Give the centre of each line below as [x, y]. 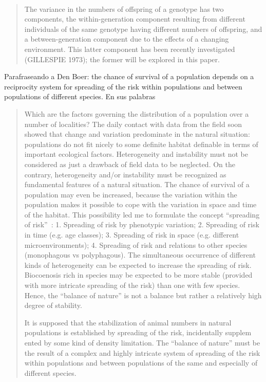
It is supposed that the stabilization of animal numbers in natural [128, 322]
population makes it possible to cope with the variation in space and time [140, 204]
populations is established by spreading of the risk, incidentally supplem [138, 332]
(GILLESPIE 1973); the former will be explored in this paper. [122, 59]
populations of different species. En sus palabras [80, 96]
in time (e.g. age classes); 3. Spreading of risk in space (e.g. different [132, 235]
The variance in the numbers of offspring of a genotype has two [124, 8]
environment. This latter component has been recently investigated [130, 49]
